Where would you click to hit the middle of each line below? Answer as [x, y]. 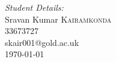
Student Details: [34, 7]
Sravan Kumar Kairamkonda [58, 19]
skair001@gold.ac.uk [42, 42]
